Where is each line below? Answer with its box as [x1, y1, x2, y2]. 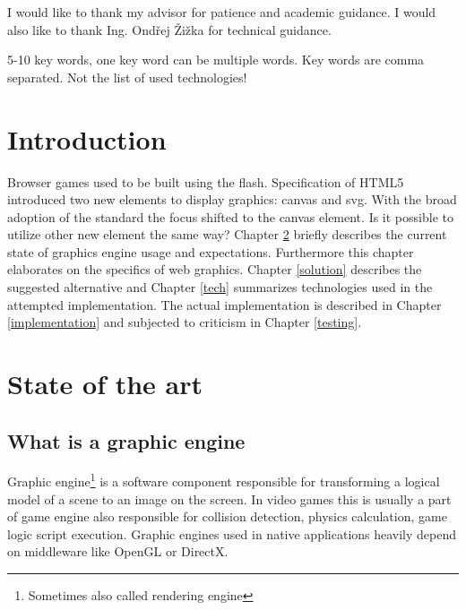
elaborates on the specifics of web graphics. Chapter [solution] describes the [7, 260, 422, 279]
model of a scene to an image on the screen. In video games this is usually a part [7, 489, 452, 508]
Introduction [7, 120, 167, 157]
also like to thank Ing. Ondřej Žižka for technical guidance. [7, 20, 332, 39]
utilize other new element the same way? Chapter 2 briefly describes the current [7, 225, 447, 244]
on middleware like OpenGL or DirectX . [7, 542, 229, 561]
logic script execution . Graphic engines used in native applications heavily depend [7, 524, 457, 543]
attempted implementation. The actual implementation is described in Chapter [7, 295, 442, 314]
